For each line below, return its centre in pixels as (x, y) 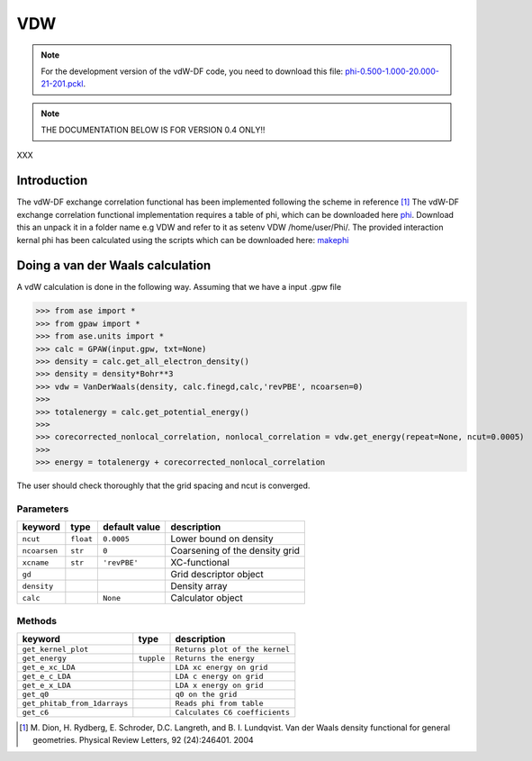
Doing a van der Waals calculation (114, 266)
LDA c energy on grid (220, 677)
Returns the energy (215, 659)
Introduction (52, 181)
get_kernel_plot (55, 650)
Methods (37, 621)
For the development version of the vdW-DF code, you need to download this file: (192, 71)
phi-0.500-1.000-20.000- (392, 71)
